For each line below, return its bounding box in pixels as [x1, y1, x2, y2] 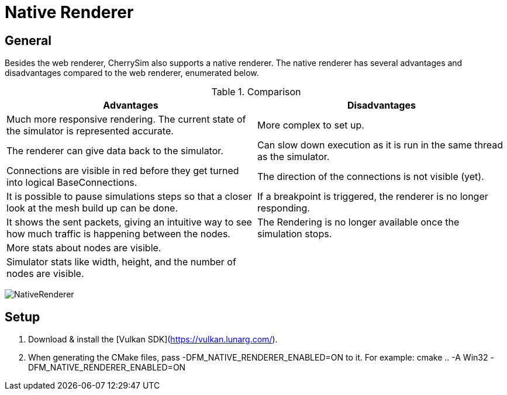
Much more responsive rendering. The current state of [6, 113, 246, 126]
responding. [257, 202, 310, 214]
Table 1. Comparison [211, 86, 301, 98]
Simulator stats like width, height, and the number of [6, 256, 236, 268]
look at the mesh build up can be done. [6, 202, 178, 214]
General [5, 33, 52, 48]
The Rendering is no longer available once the [257, 216, 460, 228]
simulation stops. [257, 228, 332, 240]
